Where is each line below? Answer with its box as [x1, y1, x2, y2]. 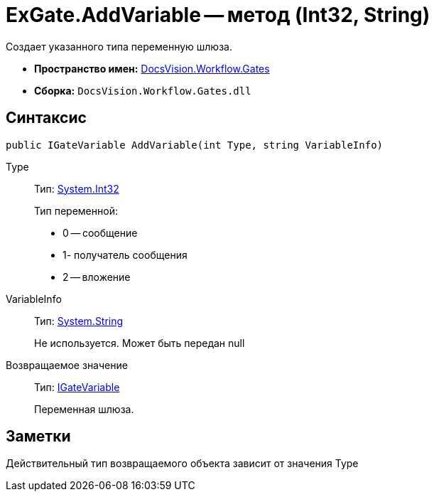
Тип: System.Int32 [34, 182, 119, 195]
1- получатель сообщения [63, 248, 188, 261]
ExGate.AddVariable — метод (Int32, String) [6, 3, 430, 27]
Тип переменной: [34, 204, 118, 217]
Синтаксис [6, 109, 87, 127]
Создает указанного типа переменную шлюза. [6, 40, 232, 53]
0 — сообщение [63, 226, 138, 239]
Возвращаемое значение [6, 358, 128, 371]
